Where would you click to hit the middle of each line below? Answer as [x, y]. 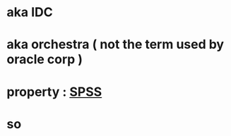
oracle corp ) [45, 60]
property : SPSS [54, 92]
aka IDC [30, 12]
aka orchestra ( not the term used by [115, 45]
